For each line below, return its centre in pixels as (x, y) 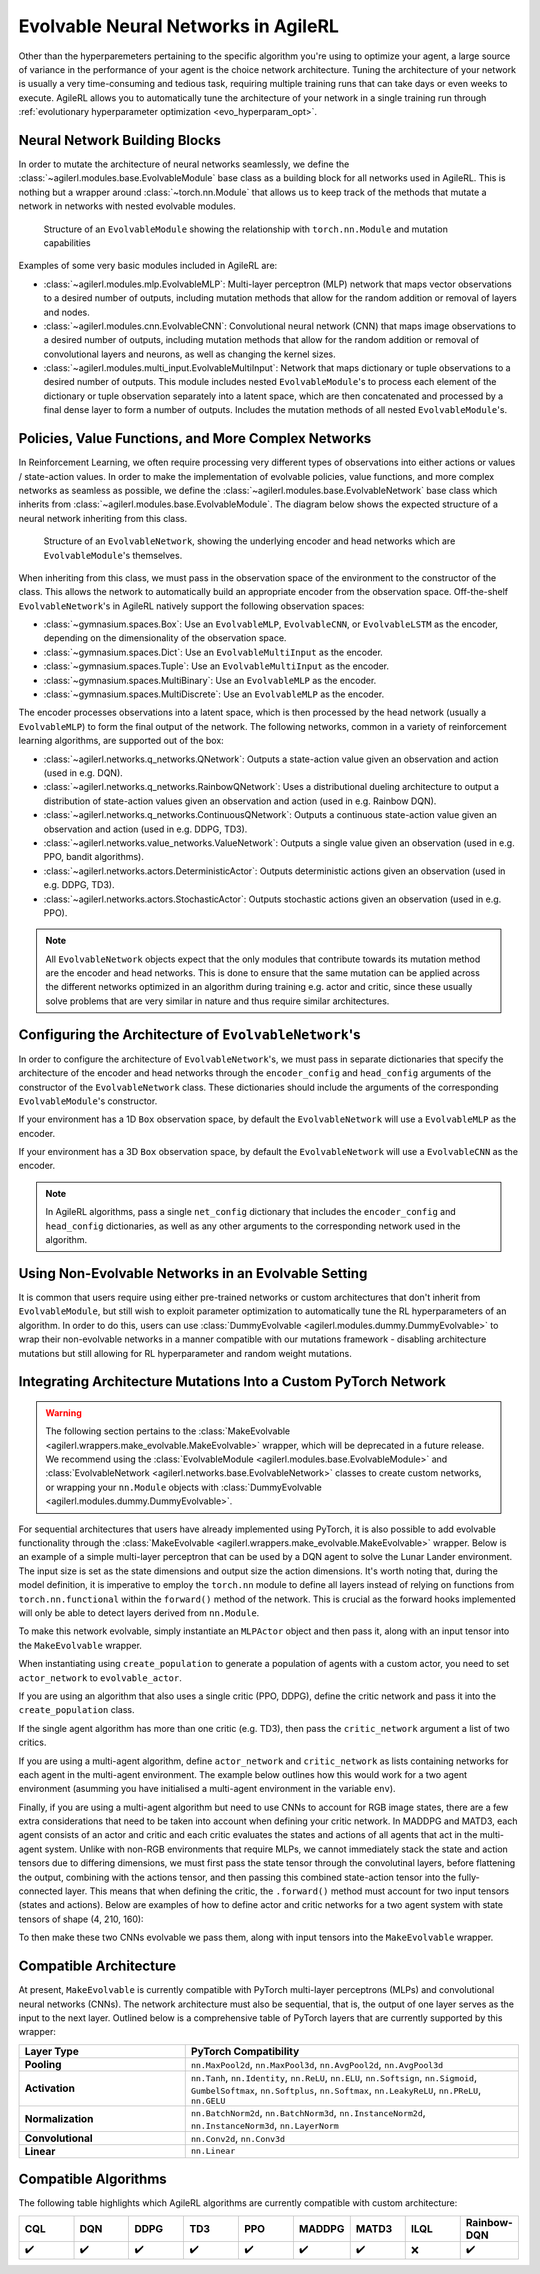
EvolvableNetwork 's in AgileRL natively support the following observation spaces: (191, 606)
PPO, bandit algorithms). (93, 857)
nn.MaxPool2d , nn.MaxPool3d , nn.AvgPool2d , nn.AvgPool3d (317, 2064)
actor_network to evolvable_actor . (100, 1677)
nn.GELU (208, 2100)
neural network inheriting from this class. (103, 518)
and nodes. (66, 312)
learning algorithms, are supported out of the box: (121, 741)
